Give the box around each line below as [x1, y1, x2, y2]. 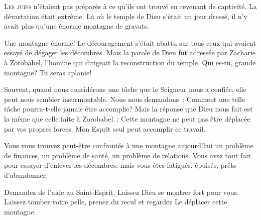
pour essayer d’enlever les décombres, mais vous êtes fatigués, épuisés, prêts [4, 160, 236, 170]
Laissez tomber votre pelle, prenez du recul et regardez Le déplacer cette [4, 196, 227, 207]
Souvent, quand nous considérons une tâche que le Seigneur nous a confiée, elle [4, 84, 246, 94]
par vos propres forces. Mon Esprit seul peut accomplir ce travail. [4, 123, 206, 134]
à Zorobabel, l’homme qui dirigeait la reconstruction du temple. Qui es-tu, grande [4, 57, 256, 67]
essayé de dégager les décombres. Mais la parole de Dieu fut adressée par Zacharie [4, 47, 255, 58]
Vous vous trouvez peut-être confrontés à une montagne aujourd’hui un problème [4, 140, 253, 151]
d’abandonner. [4, 169, 48, 180]
